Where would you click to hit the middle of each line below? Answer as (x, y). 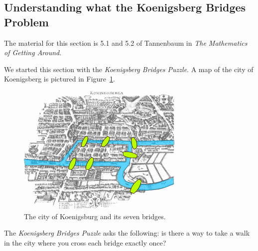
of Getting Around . (33, 52)
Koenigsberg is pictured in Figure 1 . (60, 79)
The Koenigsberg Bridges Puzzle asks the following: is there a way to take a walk (127, 233)
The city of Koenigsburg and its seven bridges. (95, 216)
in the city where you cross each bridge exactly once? (85, 242)
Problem (26, 22)
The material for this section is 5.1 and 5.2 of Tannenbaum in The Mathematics (126, 42)
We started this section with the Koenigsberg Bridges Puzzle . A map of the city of (129, 69)
